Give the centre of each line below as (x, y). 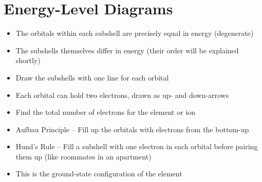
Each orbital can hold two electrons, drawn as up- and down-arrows (122, 95)
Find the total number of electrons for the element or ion (106, 112)
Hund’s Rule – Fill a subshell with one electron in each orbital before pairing (137, 146)
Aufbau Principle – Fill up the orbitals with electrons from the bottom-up (132, 129)
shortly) (28, 60)
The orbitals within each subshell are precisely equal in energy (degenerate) (135, 33)
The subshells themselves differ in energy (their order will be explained (127, 50)
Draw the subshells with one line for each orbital (92, 77)
